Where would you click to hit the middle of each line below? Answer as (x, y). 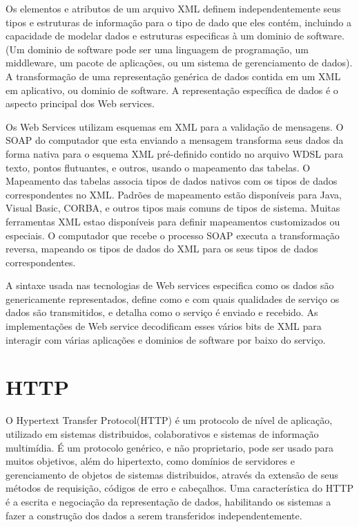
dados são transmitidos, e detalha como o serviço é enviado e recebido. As (162, 312)
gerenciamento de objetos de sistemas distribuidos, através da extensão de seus (172, 474)
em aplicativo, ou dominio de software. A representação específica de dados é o (172, 90)
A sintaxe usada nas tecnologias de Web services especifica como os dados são (170, 285)
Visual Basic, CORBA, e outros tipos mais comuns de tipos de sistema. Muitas (173, 208)
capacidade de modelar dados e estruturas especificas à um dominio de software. (175, 36)
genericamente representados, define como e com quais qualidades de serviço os (173, 298)
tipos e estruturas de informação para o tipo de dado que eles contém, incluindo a (178, 22)
